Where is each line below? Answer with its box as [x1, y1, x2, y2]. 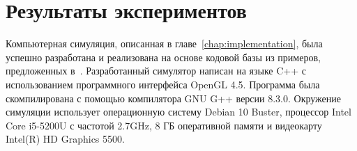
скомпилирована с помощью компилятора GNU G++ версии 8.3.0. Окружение [6, 90, 341, 105]
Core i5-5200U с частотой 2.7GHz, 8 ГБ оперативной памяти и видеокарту [6, 118, 322, 132]
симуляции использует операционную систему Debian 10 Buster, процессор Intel [6, 104, 351, 119]
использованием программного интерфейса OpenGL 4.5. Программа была [6, 77, 320, 91]
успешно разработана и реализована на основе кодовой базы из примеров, [6, 49, 321, 64]
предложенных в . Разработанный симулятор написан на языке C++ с [6, 63, 307, 78]
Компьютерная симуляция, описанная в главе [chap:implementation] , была [6, 36, 323, 51]
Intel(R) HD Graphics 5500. [6, 132, 125, 146]
